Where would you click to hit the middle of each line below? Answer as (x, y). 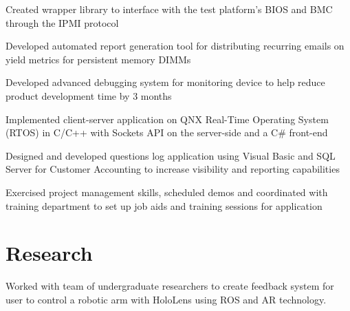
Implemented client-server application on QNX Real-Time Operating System (167, 119)
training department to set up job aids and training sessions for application (164, 205)
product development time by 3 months (89, 95)
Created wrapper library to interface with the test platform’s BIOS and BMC (169, 9)
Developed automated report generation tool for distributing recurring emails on (175, 46)
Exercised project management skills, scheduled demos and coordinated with (167, 192)
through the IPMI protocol (62, 22)
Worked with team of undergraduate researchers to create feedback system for (170, 286)
